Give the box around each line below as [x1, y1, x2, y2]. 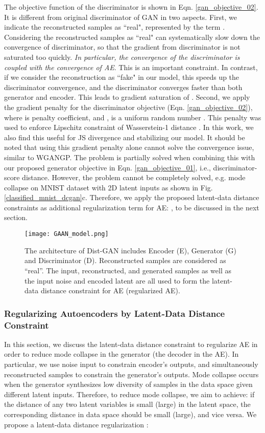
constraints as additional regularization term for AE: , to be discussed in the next [4, 202, 259, 212]
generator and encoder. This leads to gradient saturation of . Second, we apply [4, 92, 250, 102]
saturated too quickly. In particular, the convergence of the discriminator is [4, 51, 240, 62]
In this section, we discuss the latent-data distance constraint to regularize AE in [4, 338, 258, 349]
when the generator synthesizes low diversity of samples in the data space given [4, 379, 253, 389]
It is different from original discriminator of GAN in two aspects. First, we [4, 11, 237, 22]
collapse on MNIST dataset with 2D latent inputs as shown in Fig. [4, 182, 213, 192]
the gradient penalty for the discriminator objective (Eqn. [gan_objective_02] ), [4, 101, 253, 112]
